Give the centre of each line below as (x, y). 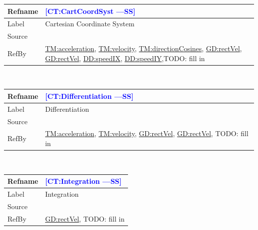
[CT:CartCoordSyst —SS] (90, 11)
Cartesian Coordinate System (90, 24)
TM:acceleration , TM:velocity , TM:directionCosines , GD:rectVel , (143, 48)
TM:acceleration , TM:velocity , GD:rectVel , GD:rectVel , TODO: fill (147, 133)
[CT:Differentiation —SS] (89, 96)
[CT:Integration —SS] (83, 181)
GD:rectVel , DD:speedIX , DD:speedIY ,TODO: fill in (125, 58)
